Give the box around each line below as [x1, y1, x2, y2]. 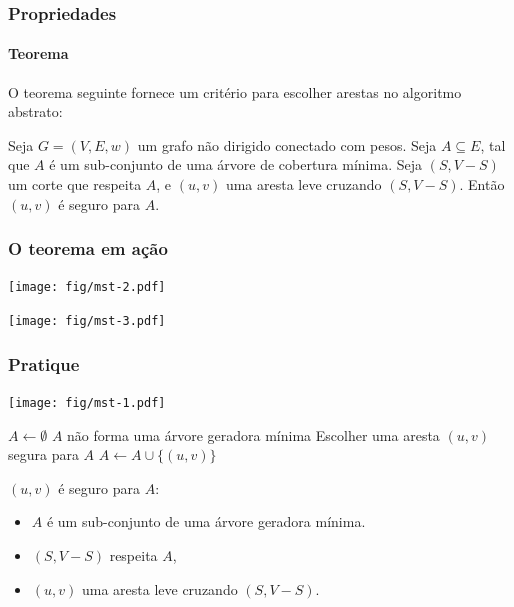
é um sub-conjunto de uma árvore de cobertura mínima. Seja [49, 154, 423, 175]
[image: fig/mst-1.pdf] [8, 395, 166, 410]
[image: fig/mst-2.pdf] [8, 280, 166, 295]
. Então [459, 174, 505, 195]
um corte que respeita [8, 174, 142, 195]
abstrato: [8, 101, 63, 122]
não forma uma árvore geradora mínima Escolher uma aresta [67, 424, 440, 445]
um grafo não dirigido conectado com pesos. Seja [137, 134, 437, 155]
